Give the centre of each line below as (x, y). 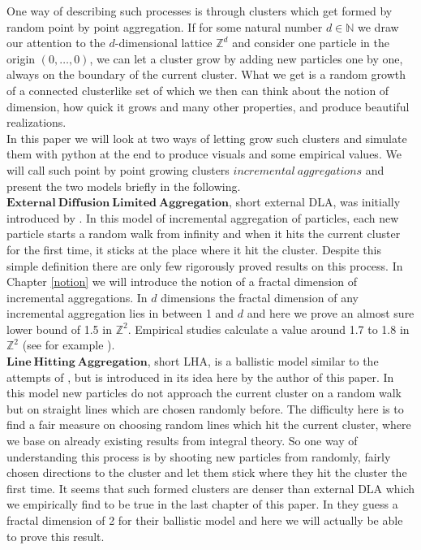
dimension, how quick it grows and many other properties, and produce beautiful (208, 106)
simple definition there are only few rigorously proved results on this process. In (205, 265)
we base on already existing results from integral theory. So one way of (182, 441)
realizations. (37, 122)
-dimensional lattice (163, 43)
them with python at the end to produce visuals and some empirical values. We (204, 154)
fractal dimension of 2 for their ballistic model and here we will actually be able (205, 520)
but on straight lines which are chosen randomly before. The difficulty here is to (205, 408)
